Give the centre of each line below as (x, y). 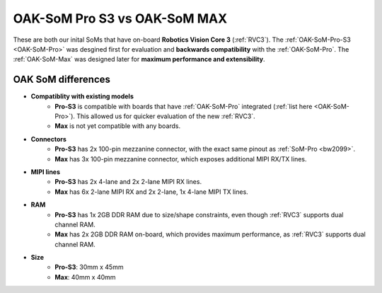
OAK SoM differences (62, 80)
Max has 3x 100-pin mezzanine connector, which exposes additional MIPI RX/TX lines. (181, 159)
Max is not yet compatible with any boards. (118, 126)
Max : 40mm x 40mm (85, 277)
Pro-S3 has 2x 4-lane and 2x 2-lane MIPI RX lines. (128, 182)
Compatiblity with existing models (82, 96)
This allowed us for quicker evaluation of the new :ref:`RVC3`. (166, 116)
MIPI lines (45, 172)
